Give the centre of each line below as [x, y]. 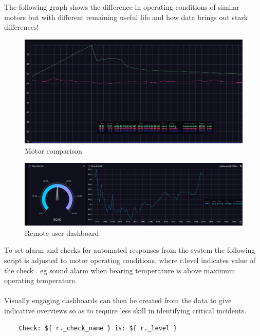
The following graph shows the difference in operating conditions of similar [122, 7]
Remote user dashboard [62, 232]
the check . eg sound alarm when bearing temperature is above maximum [120, 270]
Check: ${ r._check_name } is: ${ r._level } [98, 328]
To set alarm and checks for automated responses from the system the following [130, 250]
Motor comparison [53, 150]
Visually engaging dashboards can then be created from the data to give [118, 300]
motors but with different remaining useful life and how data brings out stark [126, 17]
